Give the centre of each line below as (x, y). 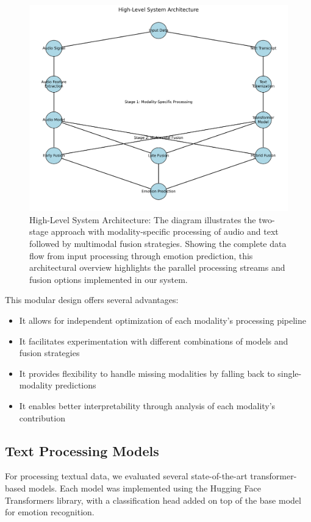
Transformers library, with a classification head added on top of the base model (153, 500)
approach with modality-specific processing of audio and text (165, 231)
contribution (42, 417)
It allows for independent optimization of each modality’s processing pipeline (163, 320)
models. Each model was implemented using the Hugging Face (145, 488)
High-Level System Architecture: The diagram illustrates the (143, 219)
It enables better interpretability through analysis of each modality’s (147, 406)
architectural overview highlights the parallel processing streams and (157, 267)
